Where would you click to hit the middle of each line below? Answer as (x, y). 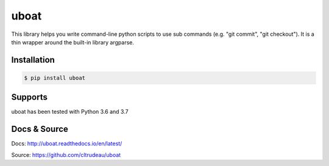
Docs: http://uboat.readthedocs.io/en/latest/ (67, 144)
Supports (30, 97)
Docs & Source (40, 129)
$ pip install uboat (55, 78)
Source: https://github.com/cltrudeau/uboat (66, 154)
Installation (33, 60)
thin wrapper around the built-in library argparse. (73, 42)
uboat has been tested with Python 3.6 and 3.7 (70, 112)
